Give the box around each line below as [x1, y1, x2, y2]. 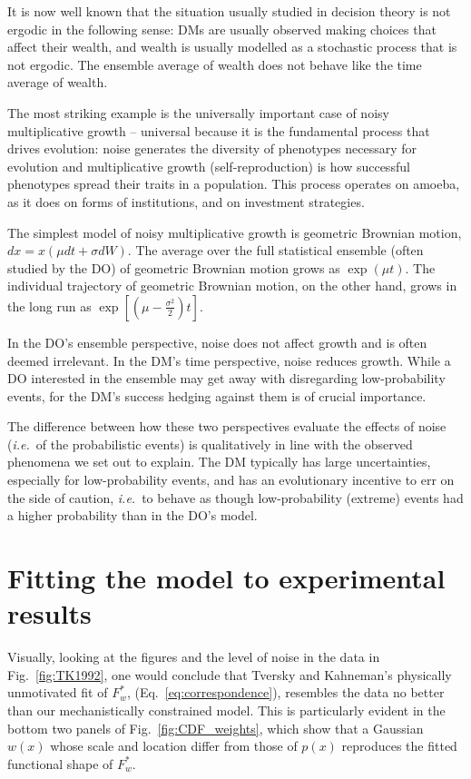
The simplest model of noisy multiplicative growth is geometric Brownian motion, [7, 222, 462, 242]
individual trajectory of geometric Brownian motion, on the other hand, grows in [7, 276, 457, 295]
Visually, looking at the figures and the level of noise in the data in [7, 647, 380, 666]
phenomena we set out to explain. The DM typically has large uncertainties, [7, 452, 431, 471]
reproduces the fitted [341, 736, 457, 755]
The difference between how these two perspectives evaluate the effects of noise [7, 417, 446, 436]
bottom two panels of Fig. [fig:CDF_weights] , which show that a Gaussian [7, 718, 424, 737]
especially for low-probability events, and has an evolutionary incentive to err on [7, 470, 455, 489]
